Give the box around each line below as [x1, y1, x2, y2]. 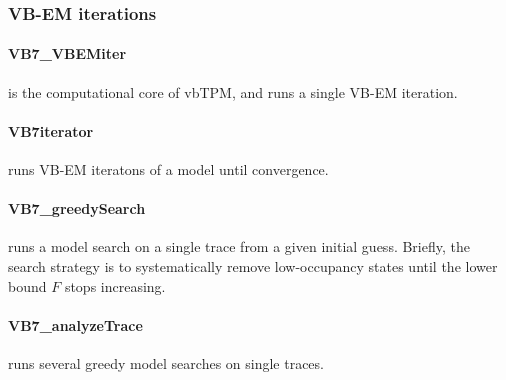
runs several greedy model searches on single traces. [8, 353, 324, 373]
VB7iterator [8, 120, 94, 141]
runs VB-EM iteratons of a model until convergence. [8, 159, 329, 180]
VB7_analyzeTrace [8, 314, 143, 335]
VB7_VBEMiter [8, 43, 127, 64]
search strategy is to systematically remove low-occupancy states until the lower [8, 256, 498, 277]
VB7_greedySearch [8, 198, 146, 219]
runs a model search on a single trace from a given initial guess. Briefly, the [8, 236, 470, 257]
